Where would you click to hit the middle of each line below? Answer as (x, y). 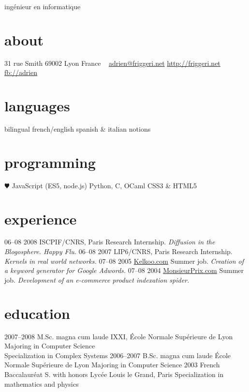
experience (41, 219)
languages (37, 106)
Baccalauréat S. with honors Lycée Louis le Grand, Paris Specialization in (114, 374)
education (37, 313)
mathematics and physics (42, 384)
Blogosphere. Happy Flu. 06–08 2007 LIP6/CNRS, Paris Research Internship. (118, 251)
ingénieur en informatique (43, 6)
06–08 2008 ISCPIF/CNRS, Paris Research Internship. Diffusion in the (110, 242)
